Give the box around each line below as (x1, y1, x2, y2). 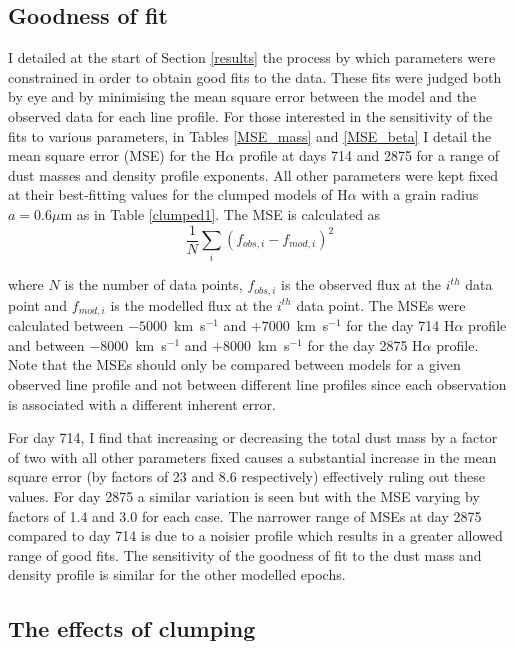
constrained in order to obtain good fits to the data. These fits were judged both (8, 66, 502, 87)
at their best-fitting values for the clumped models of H (8, 184, 348, 205)
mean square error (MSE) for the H (8, 145, 226, 166)
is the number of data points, (64, 274, 243, 295)
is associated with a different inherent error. (8, 393, 276, 414)
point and (8, 294, 68, 315)
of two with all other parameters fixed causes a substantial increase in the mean (8, 446, 497, 467)
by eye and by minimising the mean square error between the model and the (8, 86, 477, 107)
